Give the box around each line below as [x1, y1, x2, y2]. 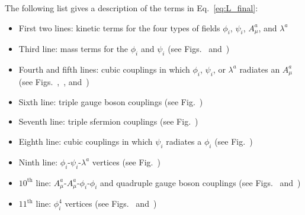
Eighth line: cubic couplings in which [18, 135, 153, 148]
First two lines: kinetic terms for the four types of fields [18, 21, 220, 34]
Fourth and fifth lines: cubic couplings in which [18, 63, 190, 75]
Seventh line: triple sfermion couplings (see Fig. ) [18, 115, 198, 128]
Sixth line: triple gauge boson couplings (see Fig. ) [18, 95, 203, 107]
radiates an [239, 63, 280, 75]
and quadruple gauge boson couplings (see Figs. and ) [99, 176, 301, 188]
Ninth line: [18, 155, 58, 168]
